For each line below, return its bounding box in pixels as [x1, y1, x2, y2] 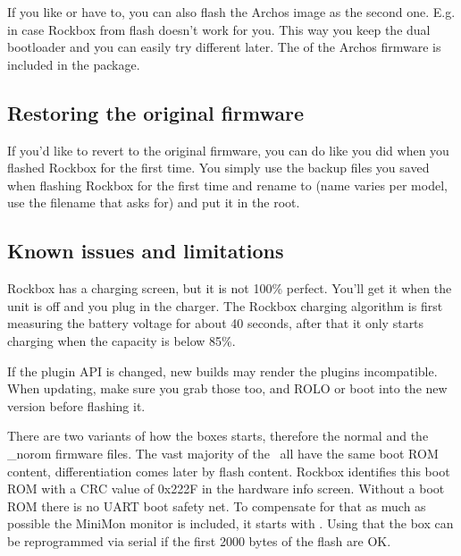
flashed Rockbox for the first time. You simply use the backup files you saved [7, 158, 430, 177]
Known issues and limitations [7, 237, 284, 265]
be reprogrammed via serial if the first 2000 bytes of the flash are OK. [7, 531, 391, 550]
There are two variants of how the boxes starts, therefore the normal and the [7, 426, 429, 445]
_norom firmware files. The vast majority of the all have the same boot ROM [7, 443, 439, 462]
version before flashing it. [7, 396, 146, 415]
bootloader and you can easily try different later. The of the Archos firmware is [7, 38, 441, 56]
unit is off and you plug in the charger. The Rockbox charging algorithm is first [7, 296, 443, 315]
